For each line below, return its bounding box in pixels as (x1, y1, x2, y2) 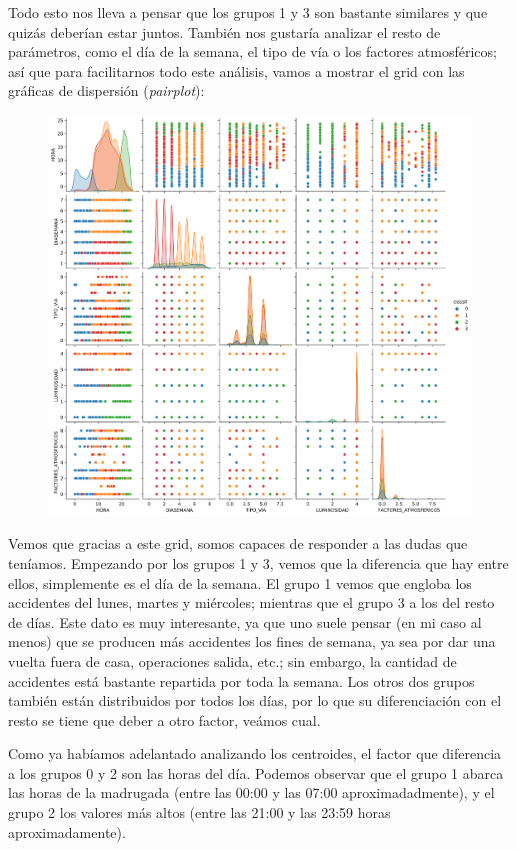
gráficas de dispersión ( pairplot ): (8, 80, 205, 101)
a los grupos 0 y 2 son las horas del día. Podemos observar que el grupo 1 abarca (8, 762, 504, 783)
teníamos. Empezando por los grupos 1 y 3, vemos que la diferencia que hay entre (8, 552, 509, 573)
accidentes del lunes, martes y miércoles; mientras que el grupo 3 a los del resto (8, 592, 495, 613)
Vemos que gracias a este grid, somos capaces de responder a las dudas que (8, 533, 468, 554)
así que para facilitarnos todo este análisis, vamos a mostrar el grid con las (8, 60, 465, 81)
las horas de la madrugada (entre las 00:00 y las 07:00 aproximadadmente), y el (8, 782, 495, 803)
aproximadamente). (8, 821, 126, 842)
